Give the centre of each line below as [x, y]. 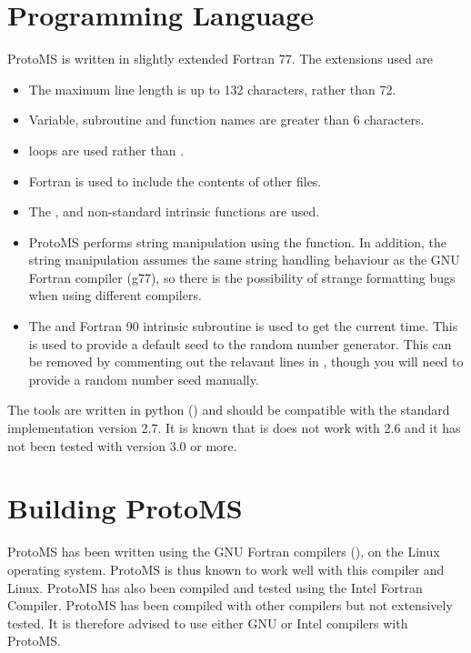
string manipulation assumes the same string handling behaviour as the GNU [244, 260]
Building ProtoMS [125, 508]
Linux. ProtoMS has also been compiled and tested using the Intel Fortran [215, 587]
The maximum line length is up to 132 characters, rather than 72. [212, 89]
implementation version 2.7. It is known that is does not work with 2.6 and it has [234, 428]
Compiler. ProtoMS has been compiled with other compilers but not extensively [230, 605]
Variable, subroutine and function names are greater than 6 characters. [226, 120]
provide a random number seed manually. [144, 379]
